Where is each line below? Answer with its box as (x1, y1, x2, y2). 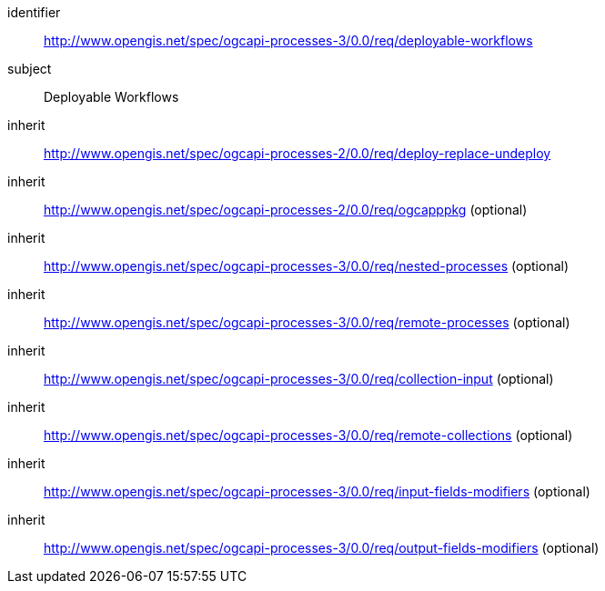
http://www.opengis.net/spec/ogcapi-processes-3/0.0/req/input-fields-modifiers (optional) (44, 484, 590, 499)
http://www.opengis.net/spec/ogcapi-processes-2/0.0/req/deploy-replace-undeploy (44, 145, 551, 161)
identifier (7, 5, 61, 20)
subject (7, 61, 52, 76)
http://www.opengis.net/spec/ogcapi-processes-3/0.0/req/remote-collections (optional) (44, 427, 573, 443)
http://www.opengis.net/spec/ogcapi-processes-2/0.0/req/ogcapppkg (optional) (44, 202, 528, 217)
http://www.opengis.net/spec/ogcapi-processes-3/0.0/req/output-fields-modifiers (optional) (44, 540, 600, 556)
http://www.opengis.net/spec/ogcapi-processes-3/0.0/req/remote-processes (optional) (44, 315, 570, 330)
